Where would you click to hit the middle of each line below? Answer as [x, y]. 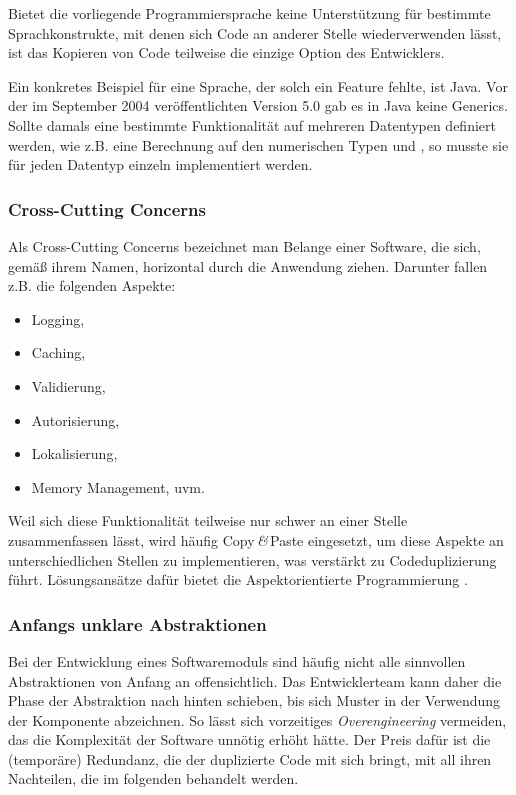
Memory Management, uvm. [118, 486]
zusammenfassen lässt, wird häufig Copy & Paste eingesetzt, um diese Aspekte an [256, 539]
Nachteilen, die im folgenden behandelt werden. [153, 778]
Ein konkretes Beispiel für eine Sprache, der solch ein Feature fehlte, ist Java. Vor [258, 85]
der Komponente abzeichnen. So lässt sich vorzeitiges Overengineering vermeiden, [257, 719]
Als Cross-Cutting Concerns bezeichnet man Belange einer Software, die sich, [244, 245]
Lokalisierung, [74, 453]
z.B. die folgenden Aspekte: [92, 285]
